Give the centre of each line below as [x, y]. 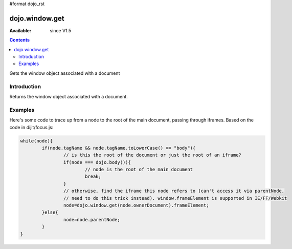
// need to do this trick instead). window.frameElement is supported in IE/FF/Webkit [175, 198]
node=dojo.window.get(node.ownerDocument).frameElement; [136, 205]
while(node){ [37, 141]
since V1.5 [61, 30]
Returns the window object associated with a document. [69, 97]
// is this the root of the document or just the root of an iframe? [152, 155]
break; [93, 177]
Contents [20, 40]
